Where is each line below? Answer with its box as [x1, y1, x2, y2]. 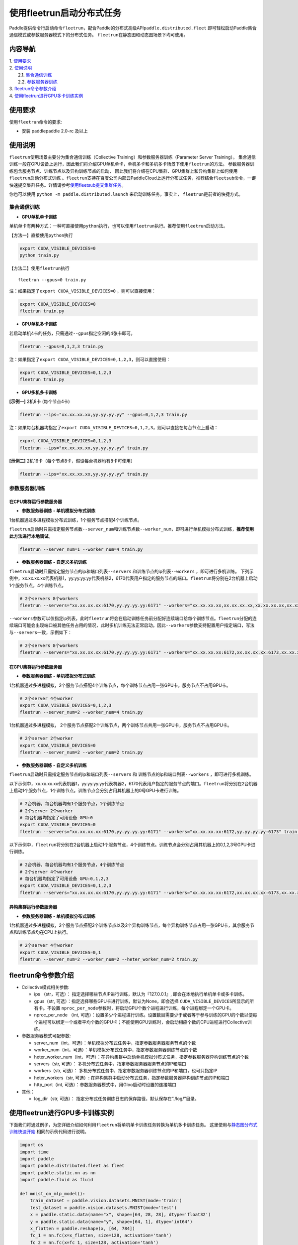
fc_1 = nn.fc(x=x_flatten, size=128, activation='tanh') [30, 1233, 172, 1239]
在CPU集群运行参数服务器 [9, 498, 62, 504]
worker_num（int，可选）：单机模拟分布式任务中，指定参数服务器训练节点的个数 [34, 1047, 197, 1053]
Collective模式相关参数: [21, 984, 70, 990]
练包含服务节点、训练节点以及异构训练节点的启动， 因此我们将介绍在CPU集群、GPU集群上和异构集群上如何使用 [9, 168, 238, 174]
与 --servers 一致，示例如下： [9, 629, 72, 635]
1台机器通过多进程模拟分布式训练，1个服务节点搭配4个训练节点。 [9, 517, 142, 523]
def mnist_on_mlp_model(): [19, 1191, 85, 1196]
